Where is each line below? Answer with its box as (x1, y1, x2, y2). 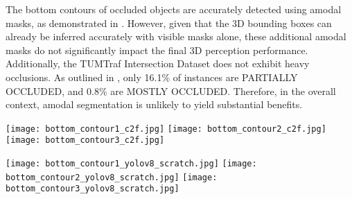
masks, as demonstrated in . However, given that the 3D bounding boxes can (6, 15, 332, 30)
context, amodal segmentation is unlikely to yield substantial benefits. (6, 97, 303, 112)
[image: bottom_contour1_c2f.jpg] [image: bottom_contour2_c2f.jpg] (6, 123, 326, 134)
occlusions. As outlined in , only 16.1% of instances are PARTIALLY (6, 69, 298, 84)
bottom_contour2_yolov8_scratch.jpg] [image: (6, 172, 218, 182)
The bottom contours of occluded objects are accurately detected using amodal (6, 2, 342, 16)
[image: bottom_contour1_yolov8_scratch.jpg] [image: (6, 159, 257, 169)
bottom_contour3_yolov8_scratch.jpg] (6, 184, 179, 194)
